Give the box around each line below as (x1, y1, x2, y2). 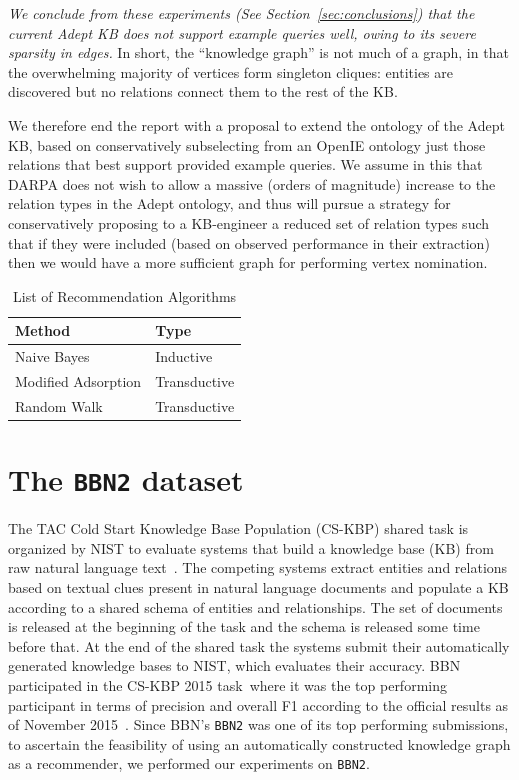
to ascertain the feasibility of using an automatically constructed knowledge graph (8, 733, 511, 754)
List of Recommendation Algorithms (13, 285, 237, 306)
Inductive (155, 346, 213, 367)
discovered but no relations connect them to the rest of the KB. (8, 81, 398, 102)
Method (15, 320, 71, 341)
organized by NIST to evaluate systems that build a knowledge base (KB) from (8, 537, 494, 558)
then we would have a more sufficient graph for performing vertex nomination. (8, 252, 488, 273)
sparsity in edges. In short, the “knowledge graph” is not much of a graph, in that (8, 42, 509, 63)
